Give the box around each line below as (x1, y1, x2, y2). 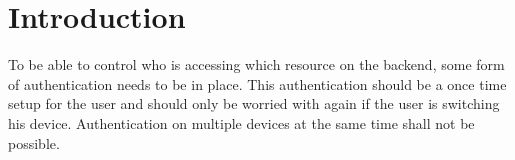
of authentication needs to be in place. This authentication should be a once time (8, 73, 507, 94)
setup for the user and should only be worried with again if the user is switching (8, 93, 500, 114)
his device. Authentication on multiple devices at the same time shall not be (8, 112, 475, 133)
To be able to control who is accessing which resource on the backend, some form (8, 54, 505, 75)
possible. (8, 132, 60, 153)
